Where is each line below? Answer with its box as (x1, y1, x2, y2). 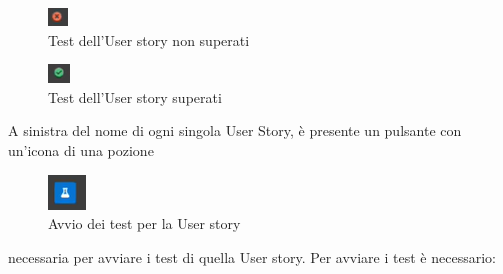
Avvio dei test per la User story (48, 213, 241, 234)
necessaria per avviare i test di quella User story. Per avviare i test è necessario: (8, 246, 496, 267)
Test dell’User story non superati (48, 29, 250, 50)
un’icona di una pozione (8, 139, 154, 160)
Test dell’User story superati (48, 86, 222, 107)
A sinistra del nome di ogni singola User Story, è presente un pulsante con (8, 120, 462, 141)
